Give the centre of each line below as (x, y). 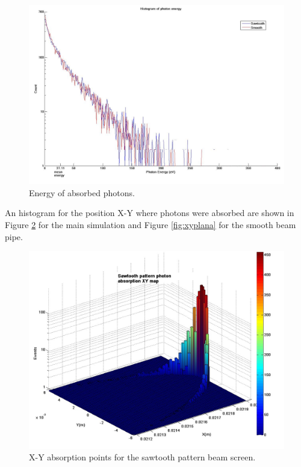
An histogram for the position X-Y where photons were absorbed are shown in (150, 213)
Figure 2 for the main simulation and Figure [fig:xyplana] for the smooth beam (150, 224)
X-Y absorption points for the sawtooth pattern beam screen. (142, 457)
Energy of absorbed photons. (82, 192)
